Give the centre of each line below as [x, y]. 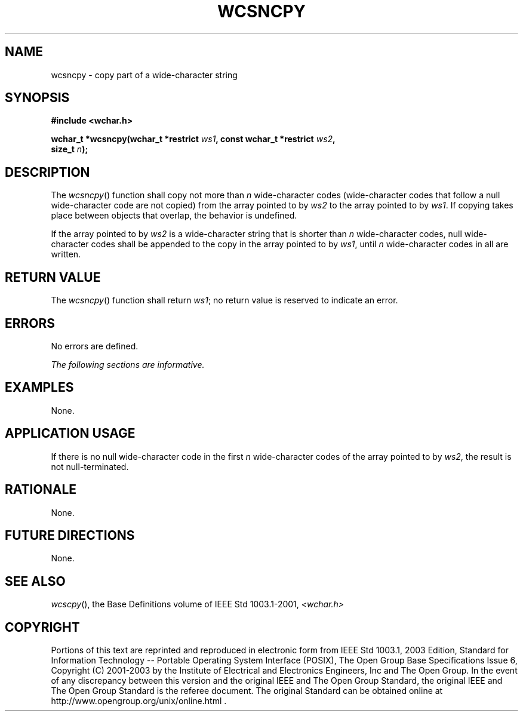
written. [66, 254]
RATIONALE [41, 490]
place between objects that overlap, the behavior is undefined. [174, 216]
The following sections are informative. [128, 364]
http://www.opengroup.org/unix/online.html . [139, 701]
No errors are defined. [95, 346]
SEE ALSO [35, 581]
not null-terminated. [90, 466]
